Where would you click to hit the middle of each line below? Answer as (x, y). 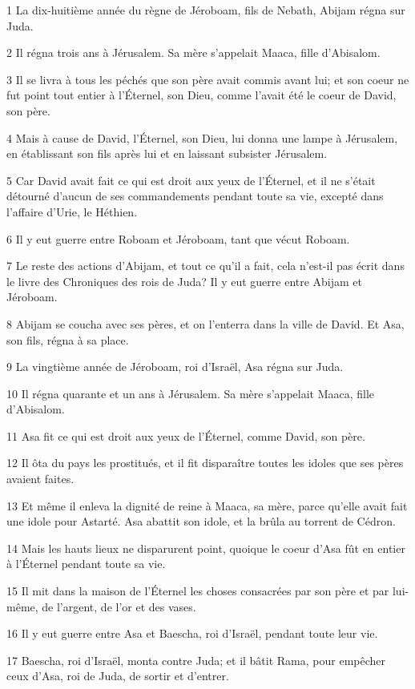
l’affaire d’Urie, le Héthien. (72, 211)
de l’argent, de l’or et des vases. (119, 606)
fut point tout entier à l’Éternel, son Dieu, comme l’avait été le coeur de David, (201, 95)
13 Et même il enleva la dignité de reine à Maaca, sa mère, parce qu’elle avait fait (207, 505)
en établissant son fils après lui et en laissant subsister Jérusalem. (167, 153)
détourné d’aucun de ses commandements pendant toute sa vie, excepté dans (195, 196)
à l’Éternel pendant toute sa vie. (86, 564)
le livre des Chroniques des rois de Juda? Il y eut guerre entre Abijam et (185, 281)
